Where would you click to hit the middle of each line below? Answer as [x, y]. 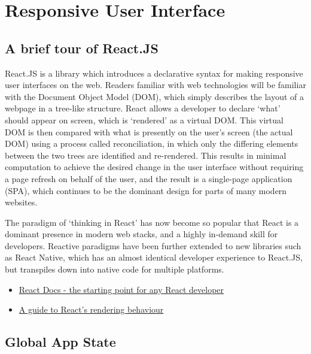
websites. [21, 202]
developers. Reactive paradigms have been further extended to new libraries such [153, 245]
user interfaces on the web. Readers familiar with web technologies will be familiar [155, 85]
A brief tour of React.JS [82, 48]
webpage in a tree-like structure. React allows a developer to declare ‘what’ [143, 108]
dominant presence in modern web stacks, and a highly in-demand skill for [141, 234]
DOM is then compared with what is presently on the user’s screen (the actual [149, 131]
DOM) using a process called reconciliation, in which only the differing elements [152, 143]
